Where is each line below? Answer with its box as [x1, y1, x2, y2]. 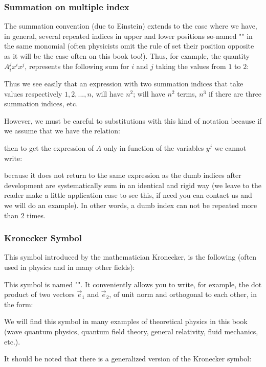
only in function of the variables [104, 142, 204, 153]
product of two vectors [4, 289, 75, 300]
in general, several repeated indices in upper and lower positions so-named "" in [4, 30, 253, 41]
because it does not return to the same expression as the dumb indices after [4, 170, 241, 180]
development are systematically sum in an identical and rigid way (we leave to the [4, 179, 262, 190]
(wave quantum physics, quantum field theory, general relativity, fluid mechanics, [4, 326, 258, 336]
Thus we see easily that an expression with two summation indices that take [4, 78, 243, 89]
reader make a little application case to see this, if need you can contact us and [4, 190, 252, 200]
